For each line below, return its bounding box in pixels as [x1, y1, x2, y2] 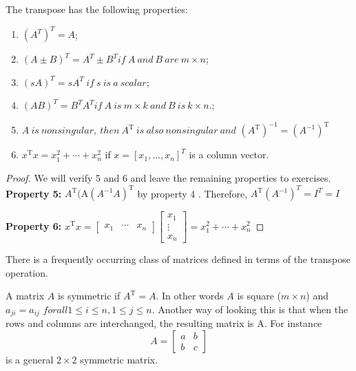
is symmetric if [57, 288, 121, 303]
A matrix [6, 288, 45, 303]
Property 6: [6, 218, 62, 233]
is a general [6, 352, 54, 366]
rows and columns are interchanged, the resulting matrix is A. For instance [6, 316, 322, 330]
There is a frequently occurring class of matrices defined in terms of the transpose [6, 252, 350, 266]
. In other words [156, 288, 224, 303]
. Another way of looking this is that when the [151, 301, 348, 316]
